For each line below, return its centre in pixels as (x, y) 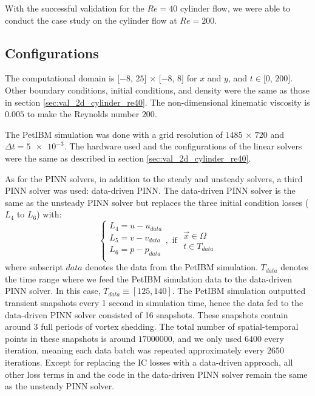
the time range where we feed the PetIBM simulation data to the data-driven (149, 278)
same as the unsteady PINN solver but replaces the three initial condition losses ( (157, 202)
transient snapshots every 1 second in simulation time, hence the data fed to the (154, 303)
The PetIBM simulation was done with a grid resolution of (114, 134)
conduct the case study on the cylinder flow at (91, 20)
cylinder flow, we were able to (235, 8)
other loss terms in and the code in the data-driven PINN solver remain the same (156, 374)
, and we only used (207, 338)
